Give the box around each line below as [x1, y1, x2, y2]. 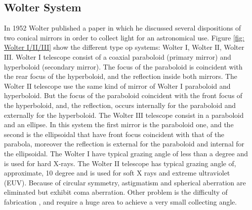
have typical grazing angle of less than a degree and [91, 148, 248, 158]
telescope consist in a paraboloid [145, 109, 244, 120]
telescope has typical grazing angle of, [122, 158, 236, 168]
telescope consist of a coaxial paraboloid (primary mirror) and [43, 51, 231, 62]
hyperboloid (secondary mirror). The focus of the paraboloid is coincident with [4, 61, 243, 71]
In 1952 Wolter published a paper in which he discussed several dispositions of [4, 23, 241, 33]
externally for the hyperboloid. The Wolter [4, 109, 133, 120]
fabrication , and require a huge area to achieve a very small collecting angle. [4, 196, 237, 207]
